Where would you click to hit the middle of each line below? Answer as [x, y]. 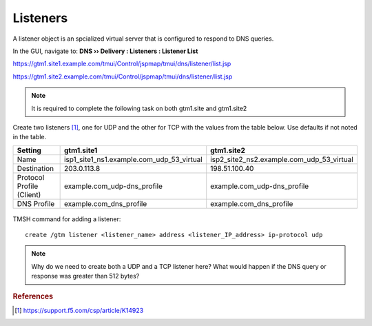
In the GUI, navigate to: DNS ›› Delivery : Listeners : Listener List [105, 51]
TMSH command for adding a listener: [67, 219]
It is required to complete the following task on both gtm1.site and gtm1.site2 [139, 108]
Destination [35, 168]
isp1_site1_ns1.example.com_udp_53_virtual [133, 159]
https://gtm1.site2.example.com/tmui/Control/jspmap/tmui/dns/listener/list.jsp [123, 77]
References [33, 296]
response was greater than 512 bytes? [85, 276]
